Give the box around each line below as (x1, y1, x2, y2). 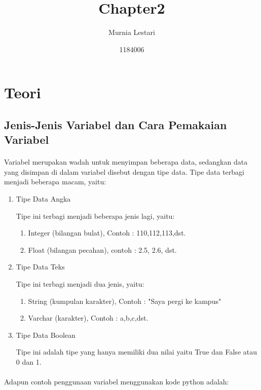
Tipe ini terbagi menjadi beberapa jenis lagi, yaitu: (16, 210, 175, 221)
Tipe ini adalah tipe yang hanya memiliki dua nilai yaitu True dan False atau (16, 346, 257, 357)
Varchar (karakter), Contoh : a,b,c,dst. (28, 313, 148, 323)
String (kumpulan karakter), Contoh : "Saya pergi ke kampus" (28, 295, 221, 306)
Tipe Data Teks (16, 261, 65, 272)
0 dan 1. (16, 356, 42, 367)
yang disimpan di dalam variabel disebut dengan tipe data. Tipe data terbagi (4, 166, 244, 177)
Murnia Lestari (108, 27, 155, 37)
